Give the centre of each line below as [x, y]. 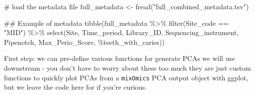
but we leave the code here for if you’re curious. [76, 87]
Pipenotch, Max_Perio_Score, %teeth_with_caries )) [84, 42]
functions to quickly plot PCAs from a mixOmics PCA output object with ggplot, [126, 77]
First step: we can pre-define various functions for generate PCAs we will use [120, 58]
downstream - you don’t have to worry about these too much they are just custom [127, 67]
